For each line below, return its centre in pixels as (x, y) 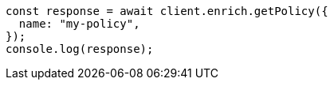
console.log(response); (80, 49)
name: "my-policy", (79, 24)
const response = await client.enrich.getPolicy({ (167, 11)
